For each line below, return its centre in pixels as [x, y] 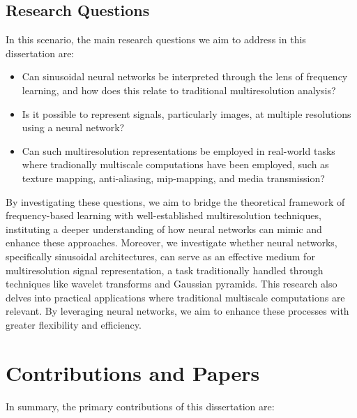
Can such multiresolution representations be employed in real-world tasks [178, 150]
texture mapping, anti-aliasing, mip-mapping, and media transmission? [173, 178]
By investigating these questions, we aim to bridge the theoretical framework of [175, 201]
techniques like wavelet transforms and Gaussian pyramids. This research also [172, 284]
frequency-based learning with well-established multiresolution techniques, [164, 215]
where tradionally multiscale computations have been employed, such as [175, 164]
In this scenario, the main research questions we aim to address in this [156, 39]
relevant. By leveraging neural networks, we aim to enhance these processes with [177, 311]
